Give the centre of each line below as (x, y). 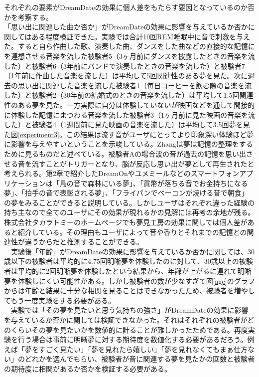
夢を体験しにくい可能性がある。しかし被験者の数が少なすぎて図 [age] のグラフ (129, 281)
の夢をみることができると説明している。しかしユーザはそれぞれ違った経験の (129, 202)
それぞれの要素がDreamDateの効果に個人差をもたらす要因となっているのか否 (129, 7)
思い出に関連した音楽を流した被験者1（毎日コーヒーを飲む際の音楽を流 (134, 85)
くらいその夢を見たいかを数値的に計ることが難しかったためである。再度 (129, 329)
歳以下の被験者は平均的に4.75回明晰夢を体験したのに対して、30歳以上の (122, 261)
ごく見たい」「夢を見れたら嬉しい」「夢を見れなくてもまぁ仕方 (146, 349)
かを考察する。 (28, 17)
